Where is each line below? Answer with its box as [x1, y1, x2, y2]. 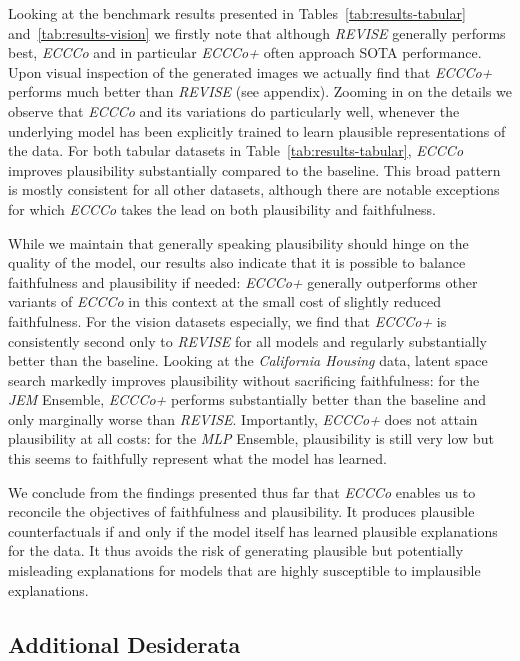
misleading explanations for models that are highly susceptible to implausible [8, 560, 481, 581]
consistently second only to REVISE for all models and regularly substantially [8, 330, 487, 351]
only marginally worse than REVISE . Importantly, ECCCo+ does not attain [8, 408, 478, 429]
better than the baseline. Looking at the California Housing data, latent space [8, 350, 488, 371]
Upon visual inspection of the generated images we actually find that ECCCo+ [8, 61, 493, 82]
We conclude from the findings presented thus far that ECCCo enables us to [8, 481, 476, 502]
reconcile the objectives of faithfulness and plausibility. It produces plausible [8, 501, 475, 522]
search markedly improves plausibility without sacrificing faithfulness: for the [8, 369, 480, 390]
